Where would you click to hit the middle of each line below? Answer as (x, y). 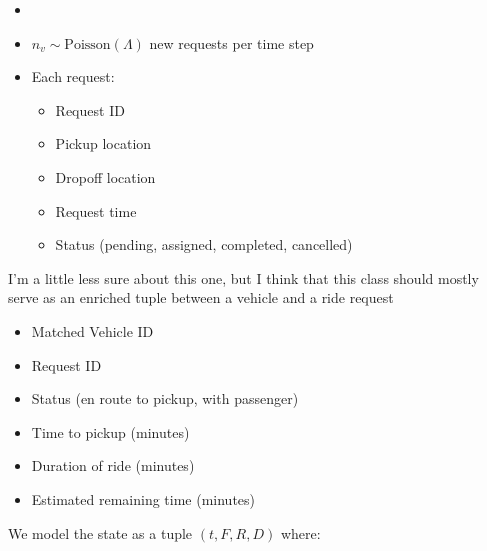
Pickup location (103, 143)
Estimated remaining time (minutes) (143, 498)
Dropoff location (105, 176)
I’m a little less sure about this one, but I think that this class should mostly (243, 277)
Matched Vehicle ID (92, 330)
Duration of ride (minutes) (113, 465)
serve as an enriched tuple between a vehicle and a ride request (201, 297)
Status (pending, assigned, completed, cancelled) (204, 244)
